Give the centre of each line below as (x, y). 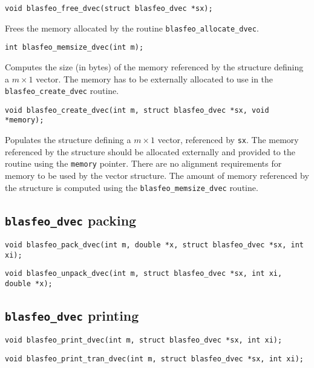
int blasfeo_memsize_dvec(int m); (74, 48)
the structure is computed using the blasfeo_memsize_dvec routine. (132, 187)
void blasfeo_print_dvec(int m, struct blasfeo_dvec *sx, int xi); (144, 340)
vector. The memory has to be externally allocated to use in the (155, 79)
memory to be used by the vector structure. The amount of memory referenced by (157, 176)
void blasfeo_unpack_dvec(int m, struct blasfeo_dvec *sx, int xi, (144, 274)
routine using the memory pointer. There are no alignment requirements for (143, 163)
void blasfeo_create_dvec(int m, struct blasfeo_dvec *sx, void (137, 110)
